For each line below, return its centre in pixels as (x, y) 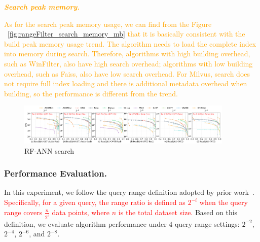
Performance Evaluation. (55, 173)
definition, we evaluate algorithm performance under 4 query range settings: (122, 223)
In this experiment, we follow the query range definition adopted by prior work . (129, 192)
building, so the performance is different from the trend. (91, 93)
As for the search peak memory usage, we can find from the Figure (108, 24)
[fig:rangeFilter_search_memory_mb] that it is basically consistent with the (126, 34)
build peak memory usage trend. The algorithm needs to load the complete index (130, 43)
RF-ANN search (49, 150)
